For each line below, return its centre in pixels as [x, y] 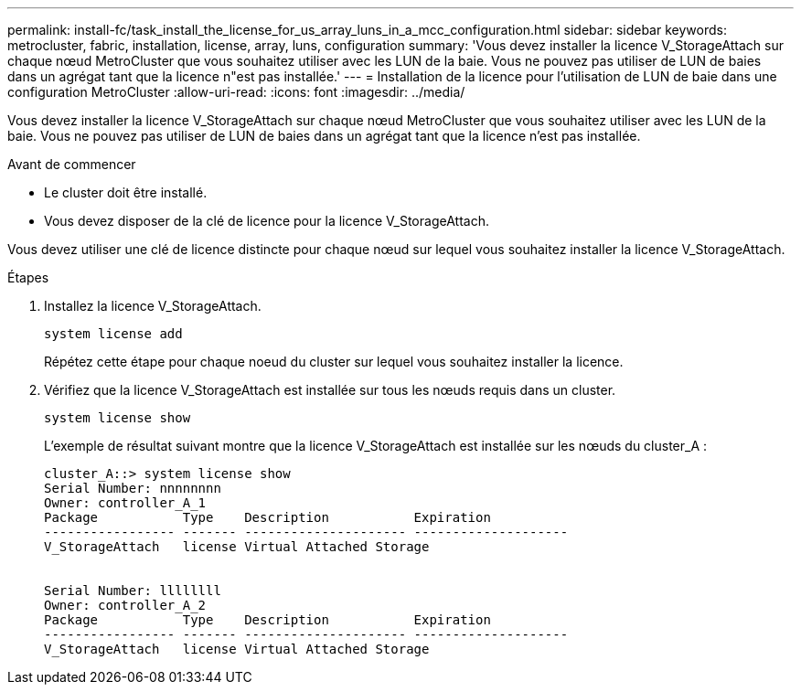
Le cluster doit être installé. [126, 192]
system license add [113, 334]
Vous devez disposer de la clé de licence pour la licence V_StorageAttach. [267, 221]
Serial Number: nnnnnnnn [133, 488]
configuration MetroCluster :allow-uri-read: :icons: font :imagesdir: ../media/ [236, 92]
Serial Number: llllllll [133, 591]
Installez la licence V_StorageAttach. [153, 306]
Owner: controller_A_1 [125, 503]
